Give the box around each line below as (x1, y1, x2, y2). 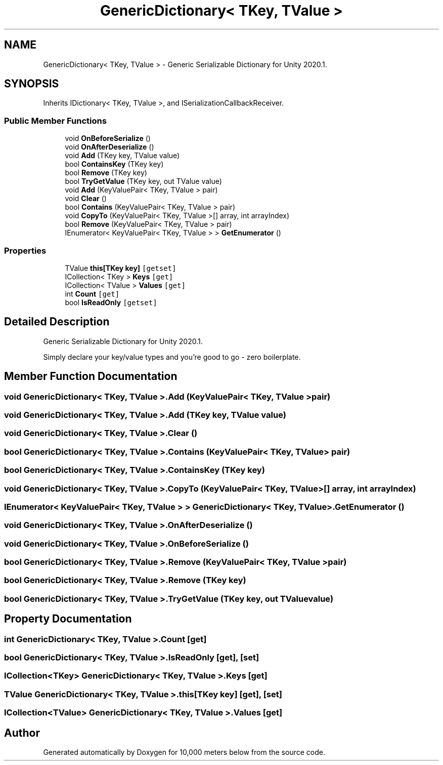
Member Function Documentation (4, 370, 178, 383)
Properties (4, 245, 47, 256)
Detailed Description (4, 315, 110, 328)
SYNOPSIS (4, 77, 59, 90)
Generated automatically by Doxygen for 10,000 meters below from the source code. (43, 747, 325, 756)
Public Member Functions (4, 115, 107, 126)
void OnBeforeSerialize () (65, 134, 151, 143)
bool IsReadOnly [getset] (65, 298, 157, 307)
